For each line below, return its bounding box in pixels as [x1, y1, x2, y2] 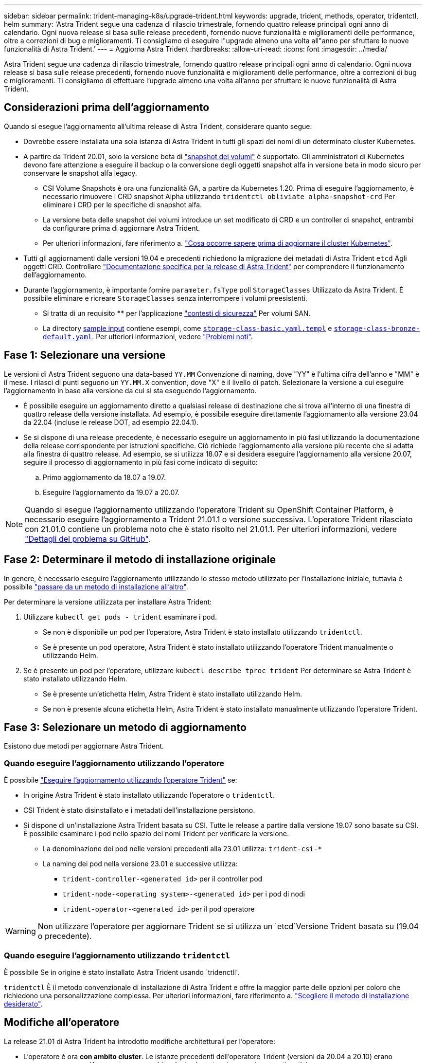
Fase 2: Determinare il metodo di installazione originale [4, 553, 276, 566]
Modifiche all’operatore [4, 1016, 120, 1029]
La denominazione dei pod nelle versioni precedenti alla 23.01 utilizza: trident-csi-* [43, 844, 322, 853]
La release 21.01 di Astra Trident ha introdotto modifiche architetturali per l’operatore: [4, 1037, 276, 1045]
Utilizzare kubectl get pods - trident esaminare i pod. [23, 612, 217, 621]
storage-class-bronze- [334, 324, 420, 332]
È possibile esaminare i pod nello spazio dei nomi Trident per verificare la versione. [23, 829, 289, 838]
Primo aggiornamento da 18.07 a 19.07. [43, 473, 166, 481]
